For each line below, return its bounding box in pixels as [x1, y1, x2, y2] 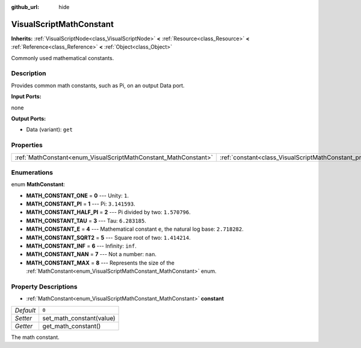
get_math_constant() [42, 322, 101, 330]
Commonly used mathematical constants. [11, 54, 114, 61]
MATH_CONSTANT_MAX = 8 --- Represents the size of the [26, 259, 174, 266]
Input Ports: [11, 93, 42, 100]
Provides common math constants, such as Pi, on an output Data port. [11, 82, 185, 89]
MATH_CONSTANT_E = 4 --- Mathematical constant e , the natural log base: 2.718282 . [26, 225, 244, 233]
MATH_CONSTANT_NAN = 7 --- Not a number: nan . [26, 251, 156, 258]
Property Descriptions [11, 282, 78, 291]
